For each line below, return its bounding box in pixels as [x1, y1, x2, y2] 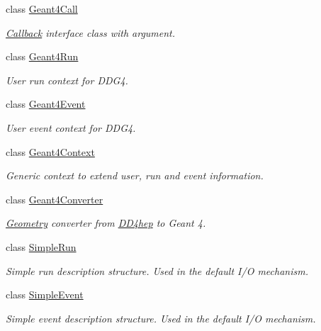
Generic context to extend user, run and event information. [6, 168, 264, 183]
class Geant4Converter [6, 191, 103, 206]
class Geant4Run [6, 49, 79, 64]
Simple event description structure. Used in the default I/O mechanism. [6, 310, 316, 325]
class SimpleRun [6, 239, 77, 254]
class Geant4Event [6, 96, 86, 111]
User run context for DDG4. [6, 72, 128, 87]
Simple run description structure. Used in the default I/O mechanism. [6, 263, 308, 278]
